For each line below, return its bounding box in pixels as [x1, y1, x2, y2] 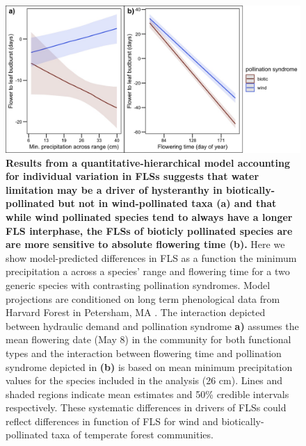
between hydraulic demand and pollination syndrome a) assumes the [6, 318, 299, 333]
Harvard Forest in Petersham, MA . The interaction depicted [6, 305, 266, 320]
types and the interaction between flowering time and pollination [6, 345, 282, 360]
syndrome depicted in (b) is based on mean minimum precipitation [6, 359, 293, 374]
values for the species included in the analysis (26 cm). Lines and [6, 373, 283, 388]
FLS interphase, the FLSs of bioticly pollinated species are [6, 223, 293, 238]
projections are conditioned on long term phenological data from [6, 291, 280, 306]
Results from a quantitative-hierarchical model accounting [6, 155, 291, 170]
